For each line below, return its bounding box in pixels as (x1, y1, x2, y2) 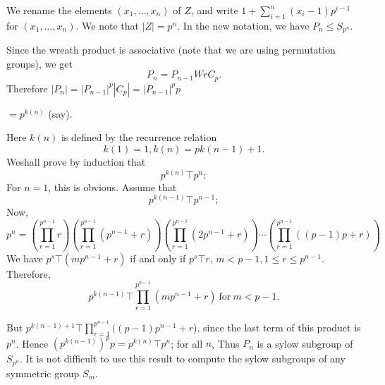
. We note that (75, 18, 139, 32)
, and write (190, 3, 238, 17)
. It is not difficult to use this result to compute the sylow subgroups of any (20, 351, 346, 366)
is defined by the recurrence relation (61, 130, 217, 145)
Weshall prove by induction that (6, 154, 146, 169)
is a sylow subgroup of (257, 336, 353, 350)
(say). (48, 106, 73, 121)
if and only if (130, 250, 186, 265)
